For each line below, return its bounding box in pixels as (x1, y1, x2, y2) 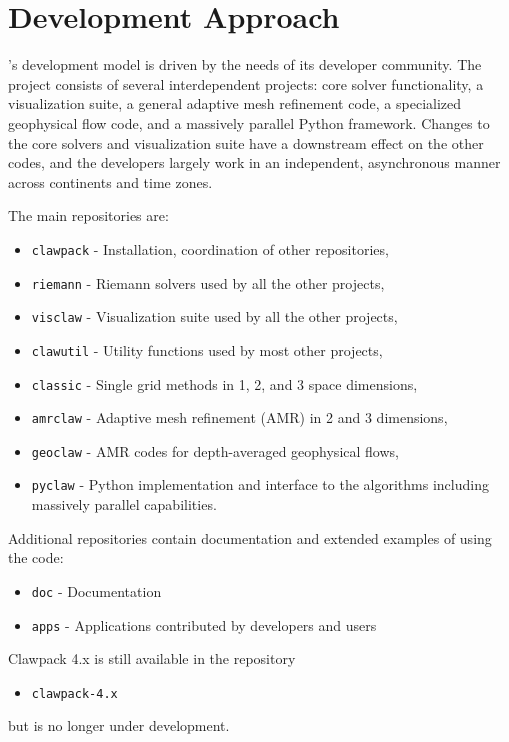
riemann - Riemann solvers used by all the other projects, (31, 272, 385, 293)
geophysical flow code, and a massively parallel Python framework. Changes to (8, 112, 490, 133)
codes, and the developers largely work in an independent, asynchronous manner (8, 152, 501, 173)
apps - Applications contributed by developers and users (31, 614, 377, 635)
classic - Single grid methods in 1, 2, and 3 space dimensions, (31, 373, 418, 394)
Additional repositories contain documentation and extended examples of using (8, 527, 492, 548)
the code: (8, 547, 64, 568)
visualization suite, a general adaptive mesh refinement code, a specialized (8, 93, 462, 114)
